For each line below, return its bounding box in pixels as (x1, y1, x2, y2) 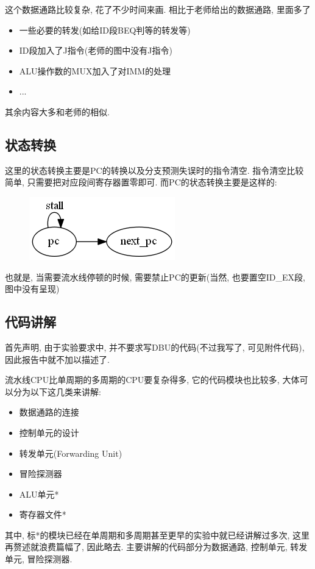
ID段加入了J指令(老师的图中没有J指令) (19, 44, 172, 57)
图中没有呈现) (5, 282, 60, 295)
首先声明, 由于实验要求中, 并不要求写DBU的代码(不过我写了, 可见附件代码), (5, 340, 305, 353)
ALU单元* (19, 487, 59, 500)
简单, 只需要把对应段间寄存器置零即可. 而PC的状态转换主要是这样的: (5, 176, 277, 188)
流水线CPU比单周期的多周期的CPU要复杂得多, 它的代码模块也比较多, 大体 (5, 373, 300, 386)
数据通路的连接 (19, 406, 79, 418)
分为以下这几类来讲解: (13, 385, 101, 398)
